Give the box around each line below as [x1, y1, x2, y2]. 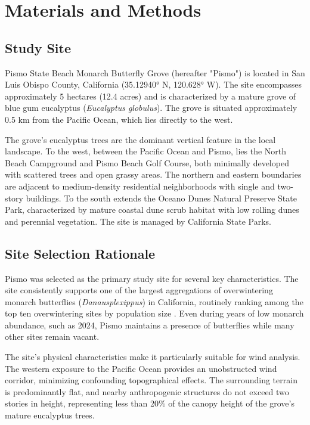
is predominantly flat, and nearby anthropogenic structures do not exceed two [5, 385, 289, 398]
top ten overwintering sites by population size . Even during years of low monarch [5, 307, 304, 319]
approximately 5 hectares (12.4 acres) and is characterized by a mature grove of [5, 89, 296, 102]
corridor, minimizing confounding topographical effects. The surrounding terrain [5, 374, 297, 386]
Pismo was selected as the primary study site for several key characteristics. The [5, 272, 299, 284]
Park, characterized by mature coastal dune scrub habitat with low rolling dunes [5, 203, 299, 216]
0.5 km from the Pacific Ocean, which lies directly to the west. [5, 113, 233, 125]
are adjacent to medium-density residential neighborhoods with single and [5, 179, 275, 192]
